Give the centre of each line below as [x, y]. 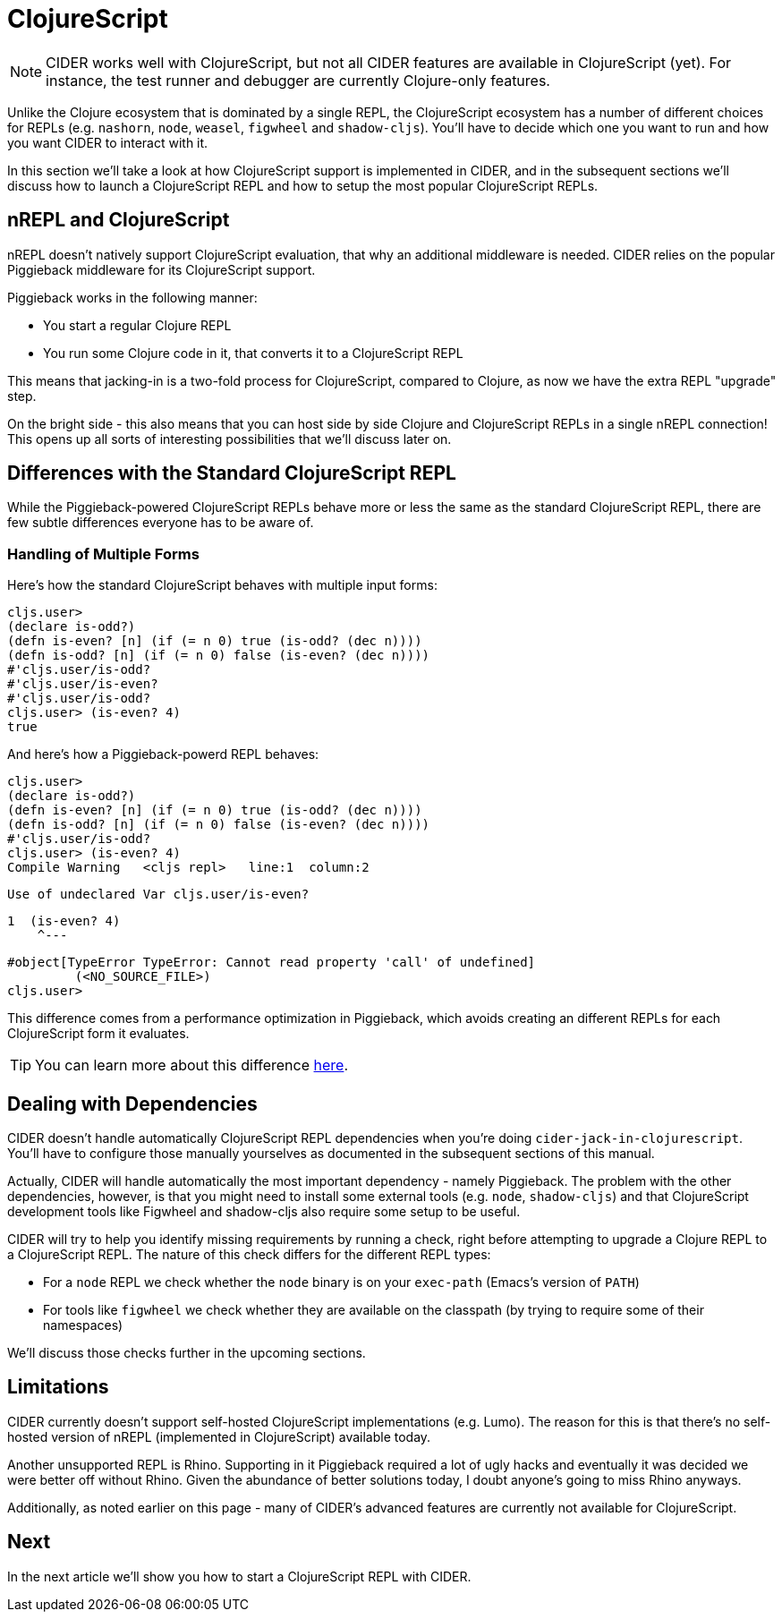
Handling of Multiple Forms [103, 554]
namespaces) [83, 1325]
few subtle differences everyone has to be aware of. [161, 523]
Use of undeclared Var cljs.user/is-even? [158, 895]
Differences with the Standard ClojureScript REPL [232, 473]
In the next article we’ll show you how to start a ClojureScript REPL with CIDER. [239, 1576]
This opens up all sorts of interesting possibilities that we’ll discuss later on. [229, 439]
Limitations [58, 1387]
